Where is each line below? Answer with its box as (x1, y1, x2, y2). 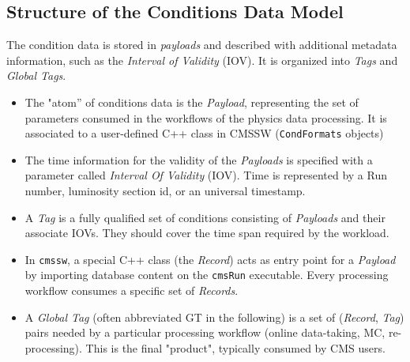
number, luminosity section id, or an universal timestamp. (24, 183, 306, 199)
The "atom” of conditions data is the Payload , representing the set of (24, 93, 359, 110)
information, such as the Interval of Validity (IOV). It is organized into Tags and (6, 51, 398, 68)
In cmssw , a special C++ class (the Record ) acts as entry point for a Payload (24, 251, 396, 267)
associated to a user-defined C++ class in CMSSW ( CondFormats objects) (24, 125, 384, 141)
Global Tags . (6, 67, 66, 84)
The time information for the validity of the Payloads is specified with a (24, 151, 373, 168)
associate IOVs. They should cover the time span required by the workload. (24, 224, 389, 241)
